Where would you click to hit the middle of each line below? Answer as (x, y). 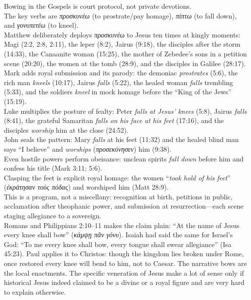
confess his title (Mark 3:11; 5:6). (53, 168)
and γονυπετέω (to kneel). (41, 25)
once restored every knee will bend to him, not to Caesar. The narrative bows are (125, 263)
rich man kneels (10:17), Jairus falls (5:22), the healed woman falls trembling (118, 82)
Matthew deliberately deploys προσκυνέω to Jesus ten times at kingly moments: (122, 34)
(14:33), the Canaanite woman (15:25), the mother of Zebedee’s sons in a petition (125, 53)
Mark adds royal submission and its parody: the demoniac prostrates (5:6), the (121, 73)
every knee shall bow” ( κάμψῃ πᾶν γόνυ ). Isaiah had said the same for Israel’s (118, 235)
